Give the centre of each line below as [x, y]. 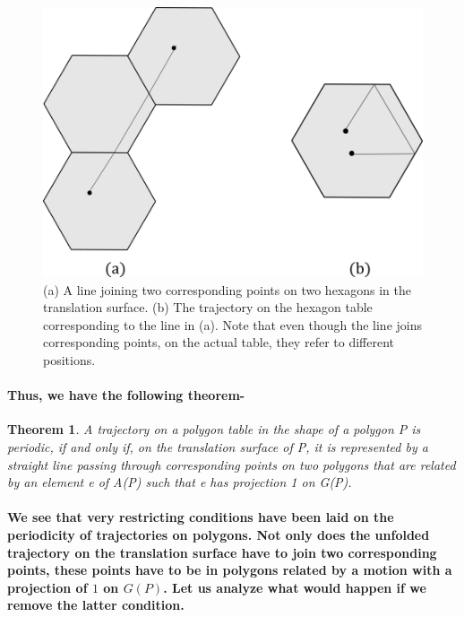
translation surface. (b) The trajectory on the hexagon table [208, 307]
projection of [47, 587]
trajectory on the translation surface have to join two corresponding [222, 552]
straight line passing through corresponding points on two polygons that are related [232, 464]
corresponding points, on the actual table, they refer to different [219, 342]
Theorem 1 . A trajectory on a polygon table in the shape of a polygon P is [214, 429]
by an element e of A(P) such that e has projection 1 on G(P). [180, 482]
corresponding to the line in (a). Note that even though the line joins [232, 324]
